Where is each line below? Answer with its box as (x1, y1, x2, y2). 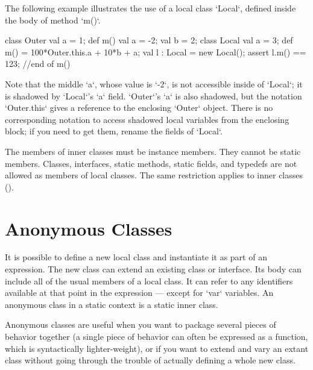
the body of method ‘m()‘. (5, 13, 101, 26)
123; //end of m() (5, 57, 71, 70)
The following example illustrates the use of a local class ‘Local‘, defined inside (5, 2, 296, 14)
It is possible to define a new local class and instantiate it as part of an (5, 251, 267, 263)
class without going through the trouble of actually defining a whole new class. (5, 354, 296, 366)
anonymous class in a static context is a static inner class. (5, 298, 218, 310)
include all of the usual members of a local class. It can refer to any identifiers (5, 274, 293, 287)
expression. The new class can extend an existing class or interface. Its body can (5, 263, 302, 275)
